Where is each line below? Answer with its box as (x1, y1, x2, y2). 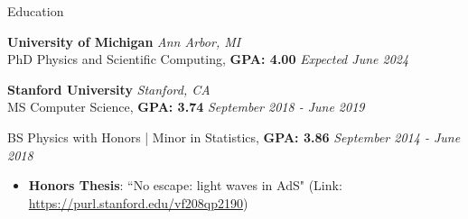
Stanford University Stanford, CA (7, 79, 211, 98)
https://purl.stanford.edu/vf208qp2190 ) (28, 193, 248, 212)
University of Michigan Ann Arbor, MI (7, 32, 241, 50)
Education (7, 2, 64, 20)
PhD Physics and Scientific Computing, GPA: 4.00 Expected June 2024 (7, 50, 409, 68)
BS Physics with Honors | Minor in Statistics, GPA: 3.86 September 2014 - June (7, 127, 461, 146)
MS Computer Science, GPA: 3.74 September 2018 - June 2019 (7, 97, 365, 116)
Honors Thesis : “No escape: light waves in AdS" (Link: (28, 176, 342, 195)
